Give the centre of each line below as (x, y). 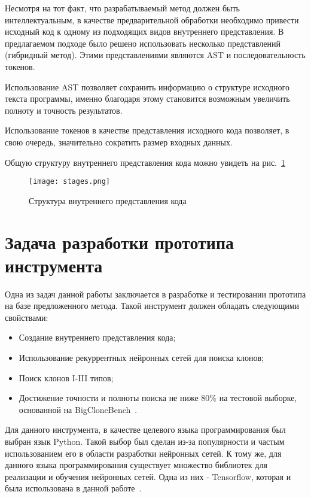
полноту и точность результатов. (64, 110)
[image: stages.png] (70, 182)
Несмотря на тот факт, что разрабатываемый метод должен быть (122, 8)
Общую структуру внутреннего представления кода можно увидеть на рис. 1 (145, 162)
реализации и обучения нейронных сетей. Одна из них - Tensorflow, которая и (148, 476)
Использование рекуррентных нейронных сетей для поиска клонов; (141, 358)
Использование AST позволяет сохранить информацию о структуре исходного (147, 86)
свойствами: (27, 317)
